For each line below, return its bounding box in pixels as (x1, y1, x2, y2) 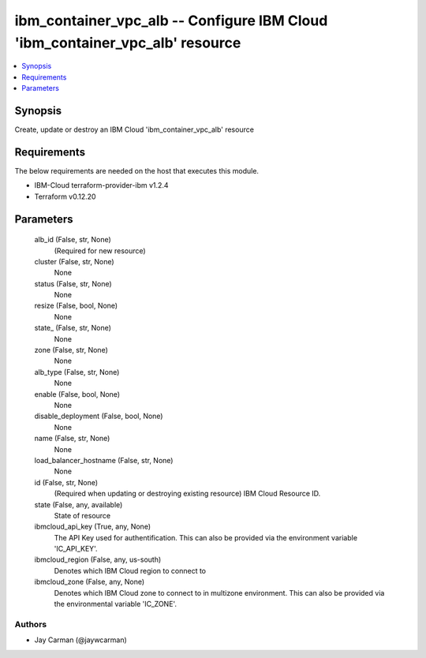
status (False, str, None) (34, 279, 112, 288)
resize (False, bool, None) (34, 301, 118, 311)
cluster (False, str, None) (34, 256, 114, 266)
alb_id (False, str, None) (34, 235, 112, 245)
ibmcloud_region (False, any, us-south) (34, 555, 162, 564)
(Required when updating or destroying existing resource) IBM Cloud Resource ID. (54, 489, 321, 499)
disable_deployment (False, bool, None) (34, 411, 163, 421)
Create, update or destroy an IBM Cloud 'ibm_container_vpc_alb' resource (14, 125, 254, 134)
